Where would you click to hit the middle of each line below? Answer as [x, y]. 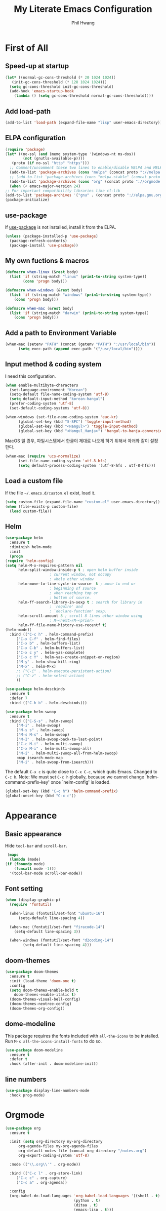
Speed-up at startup [37, 66]
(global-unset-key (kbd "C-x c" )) [41, 796]
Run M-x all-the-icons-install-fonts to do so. [54, 1041]
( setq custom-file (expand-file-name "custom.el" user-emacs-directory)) [83, 502]
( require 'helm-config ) [30, 561]
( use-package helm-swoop [31, 712]
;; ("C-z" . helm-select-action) [50, 676]
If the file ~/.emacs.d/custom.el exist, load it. [50, 493]
